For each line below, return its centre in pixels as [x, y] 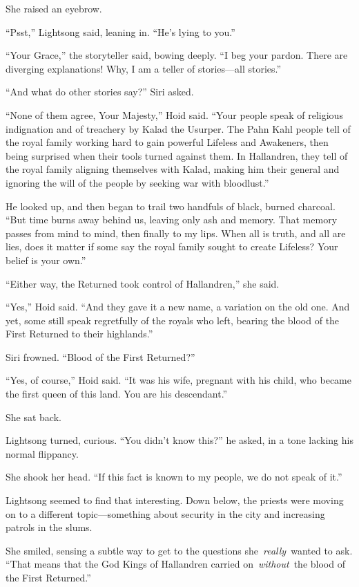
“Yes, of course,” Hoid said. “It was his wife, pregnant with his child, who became [179, 380]
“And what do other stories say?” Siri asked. [100, 92]
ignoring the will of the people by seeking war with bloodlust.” [137, 182]
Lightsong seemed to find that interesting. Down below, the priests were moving [175, 500]
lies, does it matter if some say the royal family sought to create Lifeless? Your [172, 246]
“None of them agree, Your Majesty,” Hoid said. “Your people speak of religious [174, 114]
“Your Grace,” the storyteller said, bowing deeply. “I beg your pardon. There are [177, 55]
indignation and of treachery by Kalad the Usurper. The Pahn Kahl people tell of [178, 128]
